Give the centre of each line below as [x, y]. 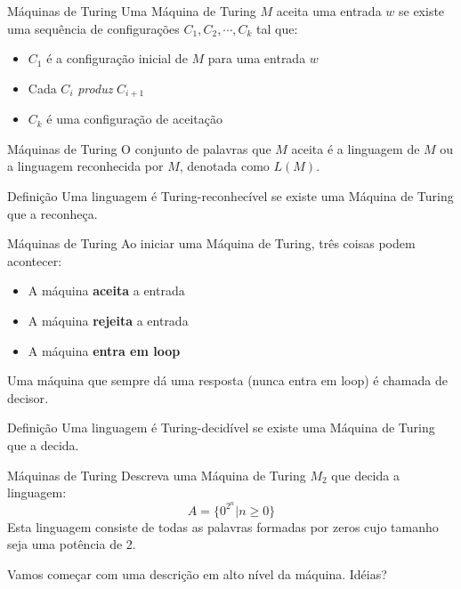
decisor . [28, 397]
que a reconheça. [53, 213]
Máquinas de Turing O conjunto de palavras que [139, 148]
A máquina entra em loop [104, 350]
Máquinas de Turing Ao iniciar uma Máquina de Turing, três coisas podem [211, 243]
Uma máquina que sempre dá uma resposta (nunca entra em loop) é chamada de [227, 380]
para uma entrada [257, 58]
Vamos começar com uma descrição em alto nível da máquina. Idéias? [197, 573]
